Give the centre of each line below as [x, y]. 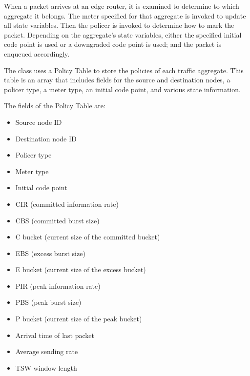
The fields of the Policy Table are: [55, 106]
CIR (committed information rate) [67, 204]
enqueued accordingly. [37, 53]
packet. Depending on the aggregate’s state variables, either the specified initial [123, 34]
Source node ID [39, 122]
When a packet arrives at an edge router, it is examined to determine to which [122, 6]
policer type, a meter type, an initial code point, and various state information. [122, 89]
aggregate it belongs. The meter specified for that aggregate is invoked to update [125, 15]
